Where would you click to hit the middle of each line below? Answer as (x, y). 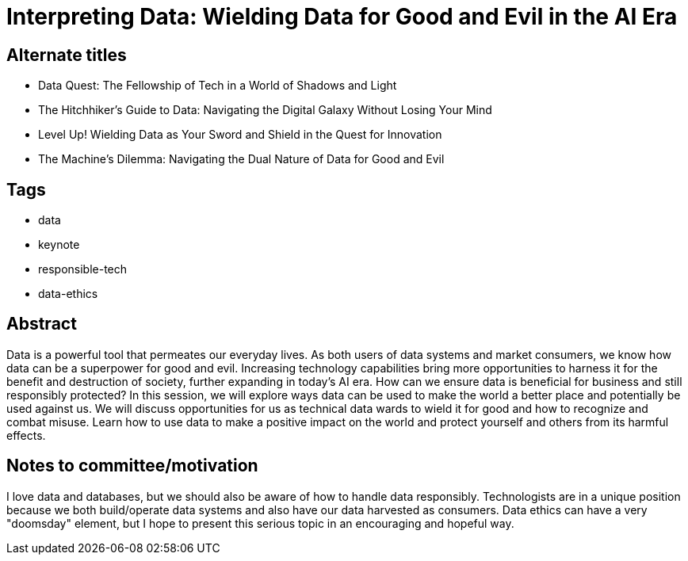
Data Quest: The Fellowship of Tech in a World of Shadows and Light (218, 86)
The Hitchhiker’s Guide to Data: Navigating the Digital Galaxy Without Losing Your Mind (265, 110)
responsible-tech (83, 269)
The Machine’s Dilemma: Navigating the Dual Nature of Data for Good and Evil (241, 159)
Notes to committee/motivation (132, 466)
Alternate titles (67, 55)
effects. (26, 435)
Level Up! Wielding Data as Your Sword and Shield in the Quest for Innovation (240, 135)
